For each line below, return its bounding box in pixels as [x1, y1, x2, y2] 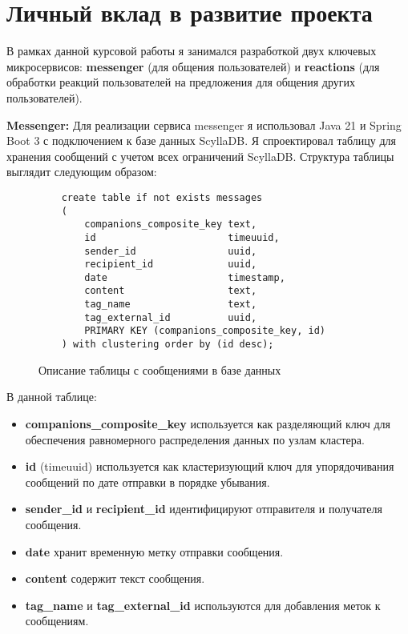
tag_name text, [84, 299, 257, 311]
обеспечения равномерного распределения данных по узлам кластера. [25, 431, 365, 447]
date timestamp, [84, 271, 285, 283]
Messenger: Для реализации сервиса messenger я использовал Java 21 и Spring [6, 116, 402, 133]
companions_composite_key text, [84, 219, 257, 231]
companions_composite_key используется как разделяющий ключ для [25, 415, 391, 431]
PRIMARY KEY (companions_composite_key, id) [84, 325, 325, 337]
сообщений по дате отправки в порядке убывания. [25, 473, 270, 490]
